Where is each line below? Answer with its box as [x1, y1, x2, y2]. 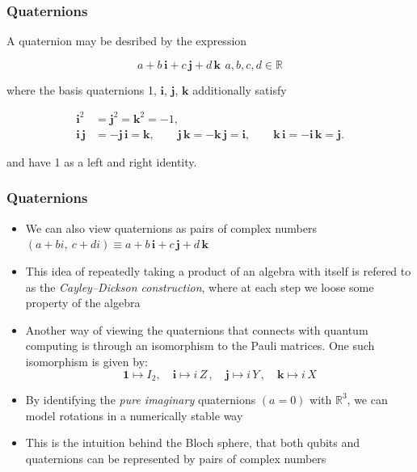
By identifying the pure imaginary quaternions [25, 390, 256, 407]
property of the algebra [25, 294, 141, 311]
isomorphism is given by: [25, 352, 148, 369]
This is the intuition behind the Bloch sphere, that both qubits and [25, 434, 360, 451]
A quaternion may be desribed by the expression [6, 32, 247, 49]
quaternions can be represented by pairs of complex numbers [25, 449, 326, 466]
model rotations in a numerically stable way [25, 407, 243, 424]
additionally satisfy [192, 81, 287, 98]
